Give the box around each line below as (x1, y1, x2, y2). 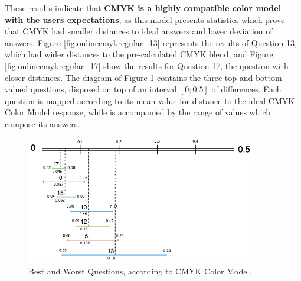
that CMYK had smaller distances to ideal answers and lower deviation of (5, 25, 273, 37)
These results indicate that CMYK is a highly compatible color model (5, 2, 282, 14)
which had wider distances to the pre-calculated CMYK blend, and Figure (5, 48, 273, 60)
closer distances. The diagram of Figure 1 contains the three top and (5, 71, 253, 83)
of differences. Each (211, 83, 282, 95)
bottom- (255, 71, 285, 83)
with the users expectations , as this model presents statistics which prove (5, 13, 285, 25)
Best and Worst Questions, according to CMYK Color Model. (28, 265, 252, 277)
